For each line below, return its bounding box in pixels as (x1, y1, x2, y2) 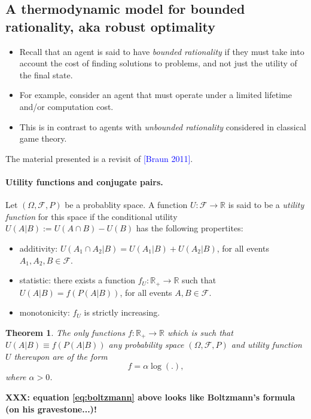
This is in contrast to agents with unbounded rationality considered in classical (19, 120, 306, 133)
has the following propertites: (136, 222, 243, 234)
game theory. (19, 132, 67, 145)
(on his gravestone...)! (5, 402, 97, 415)
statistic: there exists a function (19, 274, 136, 286)
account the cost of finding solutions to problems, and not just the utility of (19, 57, 297, 69)
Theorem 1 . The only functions (5, 326, 125, 338)
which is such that (167, 326, 233, 338)
